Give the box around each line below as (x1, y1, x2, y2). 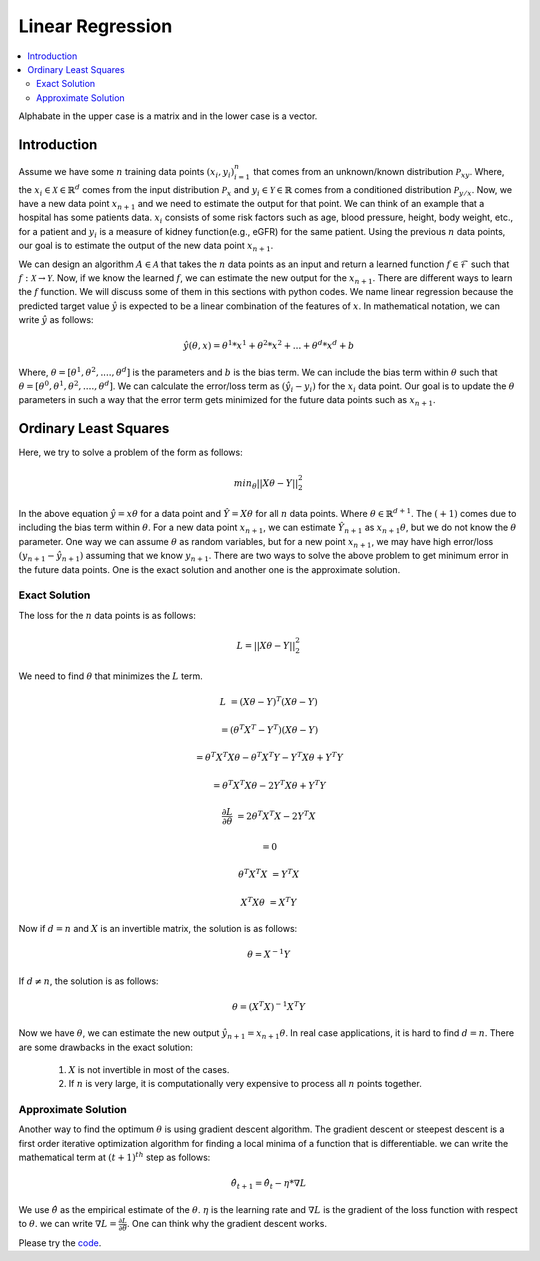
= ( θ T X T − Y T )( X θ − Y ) (220, 723, 319, 735)
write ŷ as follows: (18, 314, 94, 326)
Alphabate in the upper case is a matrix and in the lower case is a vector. (18, 110, 318, 122)
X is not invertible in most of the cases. (68, 1063, 230, 1075)
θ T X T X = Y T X (238, 867, 300, 880)
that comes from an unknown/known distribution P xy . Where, (253, 165, 505, 180)
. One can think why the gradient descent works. (126, 1218, 327, 1230)
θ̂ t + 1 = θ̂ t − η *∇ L (230, 1178, 307, 1192)
